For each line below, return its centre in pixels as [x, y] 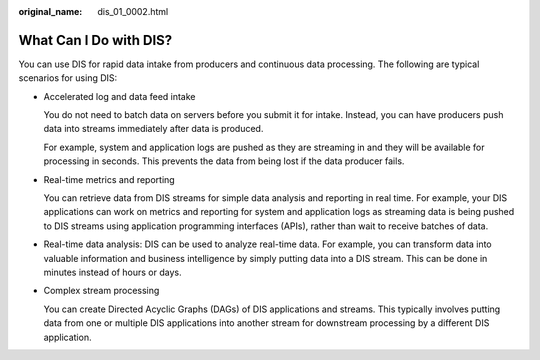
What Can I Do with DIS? [95, 40]
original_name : [50, 11]
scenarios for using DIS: [68, 78]
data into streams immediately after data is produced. [153, 129]
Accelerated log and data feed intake [119, 96]
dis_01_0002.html [133, 11]
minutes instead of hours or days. [112, 272]
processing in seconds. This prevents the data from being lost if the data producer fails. [224, 161]
